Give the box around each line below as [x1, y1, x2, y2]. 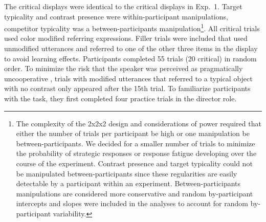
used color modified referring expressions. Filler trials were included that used [4, 33, 248, 43]
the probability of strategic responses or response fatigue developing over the [16, 148, 257, 159]
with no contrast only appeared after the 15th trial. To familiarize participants [4, 83, 251, 94]
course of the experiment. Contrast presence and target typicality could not [16, 158, 253, 168]
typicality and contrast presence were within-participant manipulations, [4, 11, 228, 21]
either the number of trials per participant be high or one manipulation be [16, 128, 250, 139]
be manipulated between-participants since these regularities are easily [16, 168, 237, 179]
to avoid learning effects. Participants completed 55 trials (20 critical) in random [4, 53, 257, 63]
